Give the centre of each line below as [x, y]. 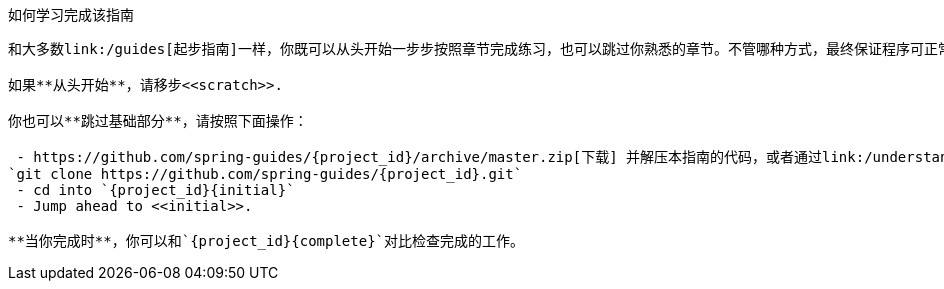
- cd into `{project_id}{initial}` [155, 190]
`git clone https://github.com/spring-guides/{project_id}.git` [265, 174]
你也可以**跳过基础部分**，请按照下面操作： [158, 121]
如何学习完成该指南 [71, 14]
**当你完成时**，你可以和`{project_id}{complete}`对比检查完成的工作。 [266, 241]
